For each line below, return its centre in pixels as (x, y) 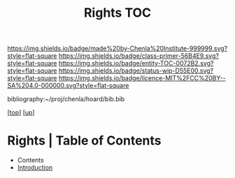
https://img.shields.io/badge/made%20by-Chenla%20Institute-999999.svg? (117, 49)
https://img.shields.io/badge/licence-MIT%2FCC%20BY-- (142, 78)
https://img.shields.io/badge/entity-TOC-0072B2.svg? (136, 64)
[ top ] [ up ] (21, 112)
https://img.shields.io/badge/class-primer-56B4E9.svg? (138, 56)
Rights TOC (117, 13)
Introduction (35, 168)
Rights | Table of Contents (85, 141)
